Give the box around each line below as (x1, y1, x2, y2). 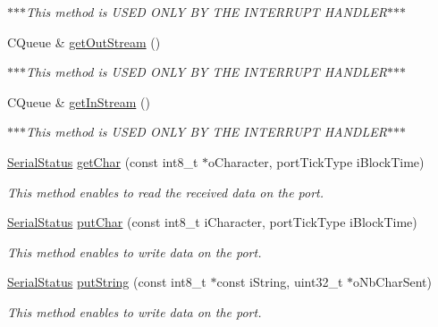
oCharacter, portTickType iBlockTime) (208, 152, 425, 171)
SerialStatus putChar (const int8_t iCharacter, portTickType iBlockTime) (7, 213, 417, 231)
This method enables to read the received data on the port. (7, 182, 324, 201)
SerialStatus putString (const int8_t (7, 272, 206, 291)
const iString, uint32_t (216, 272, 343, 291)
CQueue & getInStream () (7, 92, 150, 111)
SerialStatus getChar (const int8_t (7, 152, 198, 171)
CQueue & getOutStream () (7, 32, 161, 51)
